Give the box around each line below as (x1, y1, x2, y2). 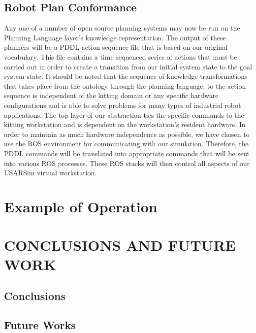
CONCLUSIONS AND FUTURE (4, 235, 236, 255)
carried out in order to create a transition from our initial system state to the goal (4, 61, 252, 71)
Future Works (4, 317, 76, 332)
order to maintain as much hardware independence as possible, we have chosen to (4, 129, 250, 139)
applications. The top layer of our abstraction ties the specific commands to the (4, 109, 244, 120)
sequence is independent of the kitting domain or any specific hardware (4, 90, 219, 100)
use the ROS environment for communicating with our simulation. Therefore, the (4, 138, 249, 149)
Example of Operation (4, 196, 158, 216)
